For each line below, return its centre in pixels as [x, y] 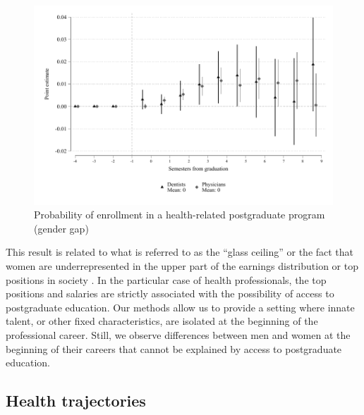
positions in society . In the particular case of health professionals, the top [166, 279]
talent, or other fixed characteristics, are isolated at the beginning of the [162, 321]
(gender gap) [61, 228]
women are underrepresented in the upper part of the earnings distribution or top [182, 266]
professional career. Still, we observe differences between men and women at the [178, 335]
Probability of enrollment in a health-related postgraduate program [180, 215]
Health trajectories [76, 401]
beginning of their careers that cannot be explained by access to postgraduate [174, 348]
